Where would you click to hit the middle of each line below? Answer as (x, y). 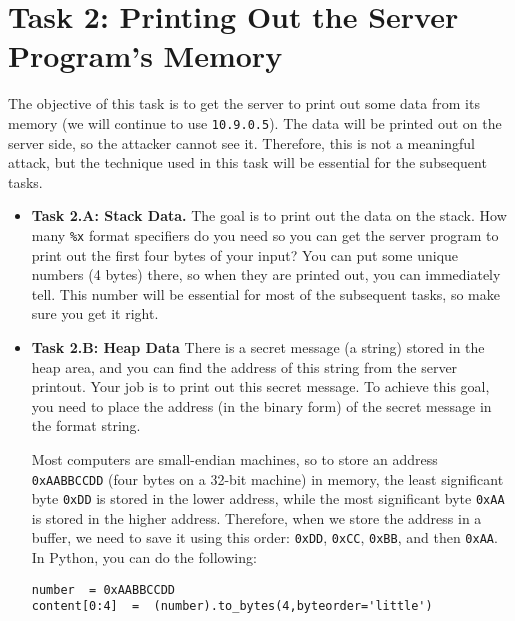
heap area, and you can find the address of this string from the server (244, 366)
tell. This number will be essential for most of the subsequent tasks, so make (265, 293)
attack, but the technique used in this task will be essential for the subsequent (247, 162)
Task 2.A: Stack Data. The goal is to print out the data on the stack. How (269, 215)
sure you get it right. (95, 313)
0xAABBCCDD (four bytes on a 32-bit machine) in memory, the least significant (267, 478)
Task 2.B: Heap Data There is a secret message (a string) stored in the (258, 346)
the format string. (86, 425)
